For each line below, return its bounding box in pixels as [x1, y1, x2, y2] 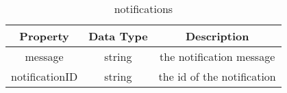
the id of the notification [158, 68, 276, 84]
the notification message [160, 49, 275, 64]
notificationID [11, 68, 78, 84]
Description [185, 28, 249, 44]
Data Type [88, 28, 148, 44]
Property [19, 28, 69, 44]
